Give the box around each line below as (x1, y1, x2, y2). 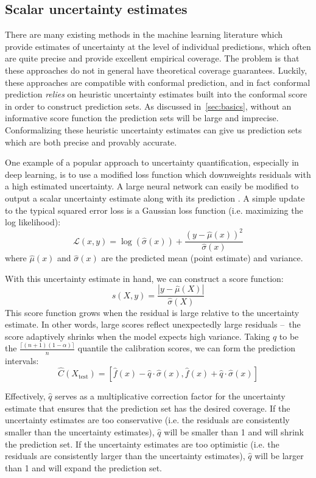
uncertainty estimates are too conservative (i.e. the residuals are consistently (5, 413, 290, 426)
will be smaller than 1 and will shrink (164, 425, 304, 438)
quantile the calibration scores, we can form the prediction (77, 342, 296, 354)
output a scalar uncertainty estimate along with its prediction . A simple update (5, 191, 305, 204)
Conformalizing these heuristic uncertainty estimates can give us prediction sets (5, 123, 302, 136)
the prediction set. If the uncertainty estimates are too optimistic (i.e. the (5, 437, 279, 450)
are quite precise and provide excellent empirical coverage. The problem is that (5, 52, 300, 65)
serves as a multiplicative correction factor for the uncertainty (55, 390, 286, 402)
